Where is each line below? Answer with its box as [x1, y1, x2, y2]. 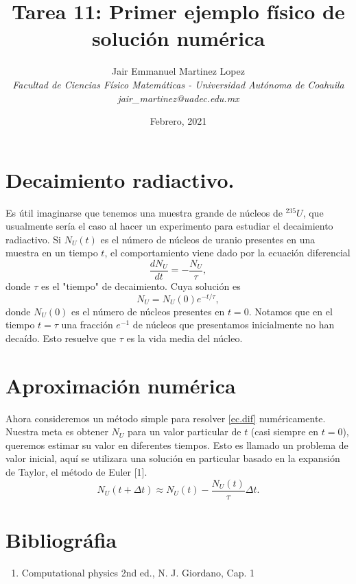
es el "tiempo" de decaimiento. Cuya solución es [41, 279, 241, 293]
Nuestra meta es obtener [5, 424, 108, 439]
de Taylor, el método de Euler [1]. [5, 465, 147, 479]
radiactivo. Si [5, 232, 61, 246]
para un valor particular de [127, 424, 241, 439]
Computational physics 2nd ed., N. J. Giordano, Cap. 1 [21, 565, 255, 579]
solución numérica [91, 24, 265, 52]
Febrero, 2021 [150, 114, 207, 128]
